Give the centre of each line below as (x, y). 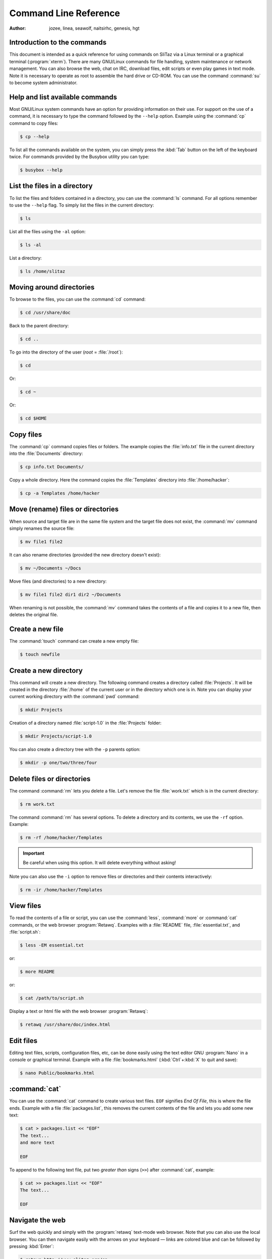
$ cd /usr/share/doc (45, 313)
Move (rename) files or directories (64, 509)
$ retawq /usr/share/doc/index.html (65, 1025)
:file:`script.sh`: (25, 932)
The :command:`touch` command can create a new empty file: (74, 641)
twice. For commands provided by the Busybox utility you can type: (79, 157)
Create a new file (37, 629)
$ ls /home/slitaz (43, 271)
